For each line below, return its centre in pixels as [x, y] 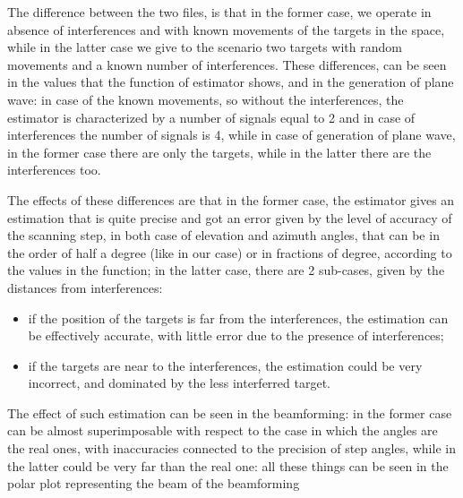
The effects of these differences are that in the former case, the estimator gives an [231, 199]
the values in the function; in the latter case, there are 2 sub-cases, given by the [226, 270]
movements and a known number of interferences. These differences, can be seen [227, 64]
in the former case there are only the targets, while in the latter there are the [219, 152]
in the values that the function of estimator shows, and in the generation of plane [231, 82]
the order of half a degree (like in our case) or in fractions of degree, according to [230, 252]
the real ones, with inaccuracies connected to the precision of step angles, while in [231, 448]
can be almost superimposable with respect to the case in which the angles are [223, 430]
